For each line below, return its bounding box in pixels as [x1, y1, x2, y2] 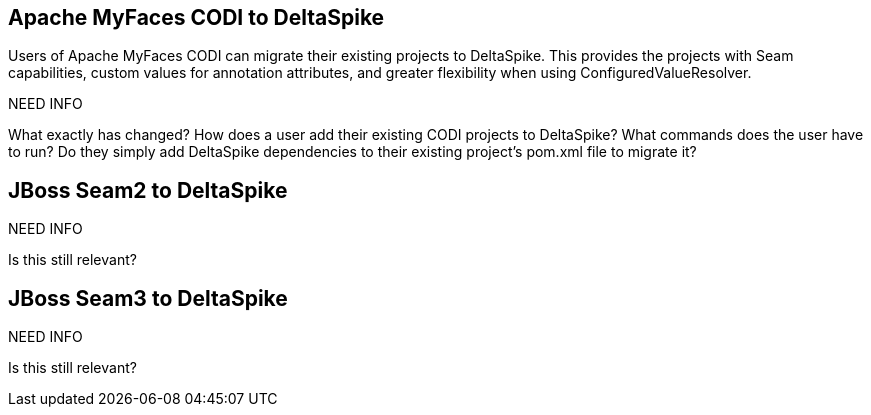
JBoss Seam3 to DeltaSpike [8, 285, 288, 311]
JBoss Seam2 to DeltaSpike [8, 177, 288, 203]
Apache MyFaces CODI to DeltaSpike [8, 5, 385, 30]
